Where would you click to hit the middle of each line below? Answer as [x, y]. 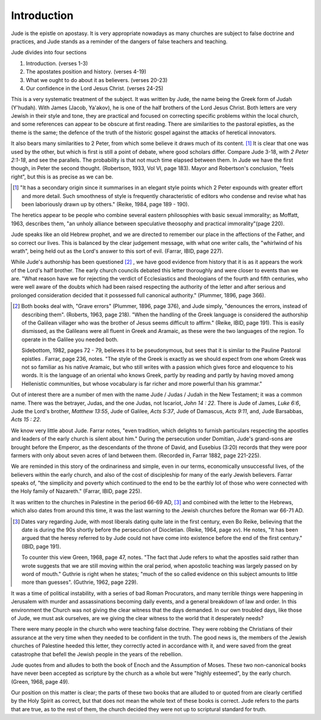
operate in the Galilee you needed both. [70, 339]
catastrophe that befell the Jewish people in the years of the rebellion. [97, 654]
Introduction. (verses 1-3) [57, 63]
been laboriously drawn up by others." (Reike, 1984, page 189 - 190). [106, 204]
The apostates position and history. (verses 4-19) [86, 72]
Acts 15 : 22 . [26, 420]
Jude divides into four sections [49, 52]
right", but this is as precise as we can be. [62, 177]
